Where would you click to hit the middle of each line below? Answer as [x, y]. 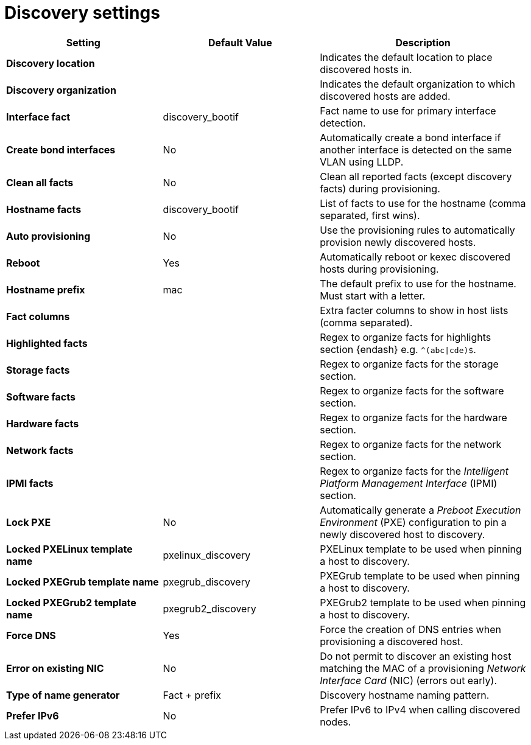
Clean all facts [40, 182]
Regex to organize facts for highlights [406, 337]
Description [423, 42]
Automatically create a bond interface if [410, 137]
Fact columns [38, 316]
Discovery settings [82, 13]
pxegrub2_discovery [209, 608]
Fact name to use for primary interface [408, 110]
